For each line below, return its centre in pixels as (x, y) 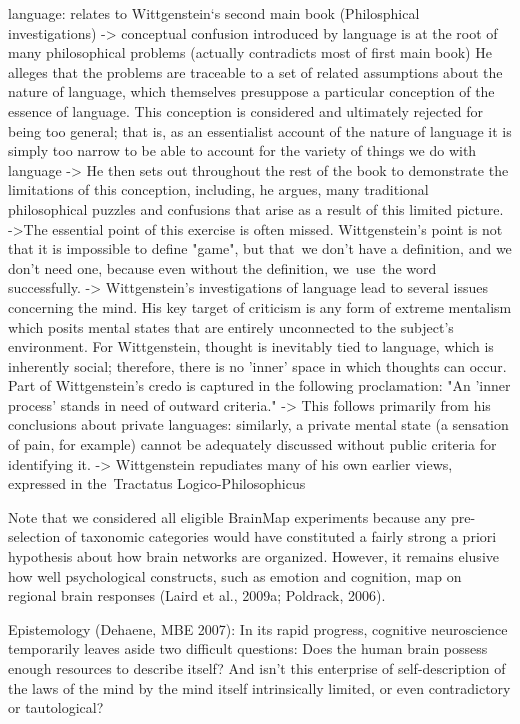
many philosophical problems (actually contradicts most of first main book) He (250, 52)
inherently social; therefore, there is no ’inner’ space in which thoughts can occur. (257, 365)
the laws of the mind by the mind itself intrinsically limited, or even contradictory (259, 687)
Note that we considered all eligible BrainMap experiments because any (227, 516)
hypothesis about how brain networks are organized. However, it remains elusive (253, 556)
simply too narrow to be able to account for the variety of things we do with (242, 150)
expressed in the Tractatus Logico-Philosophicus (157, 483)
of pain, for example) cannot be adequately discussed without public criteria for (252, 444)
